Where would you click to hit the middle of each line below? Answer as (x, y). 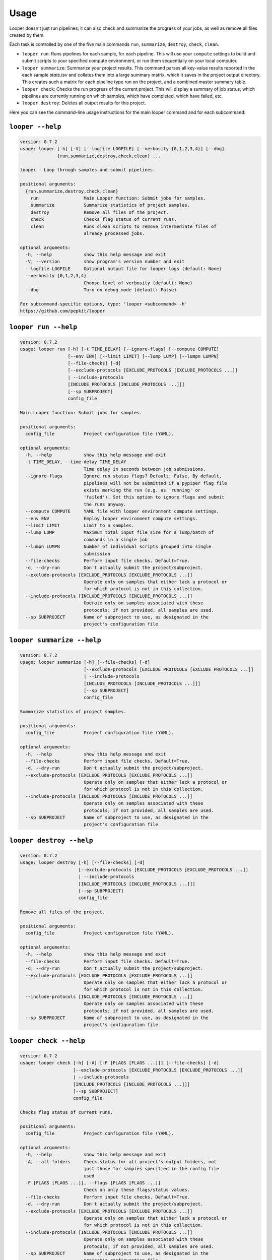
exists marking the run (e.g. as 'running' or (142, 490)
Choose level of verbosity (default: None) (138, 283)
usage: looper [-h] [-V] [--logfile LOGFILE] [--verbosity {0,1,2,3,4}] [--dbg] (122, 149)
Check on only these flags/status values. (137, 1190)
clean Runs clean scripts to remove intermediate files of (123, 226)
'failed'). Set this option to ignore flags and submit (154, 497)
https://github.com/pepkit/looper (62, 311)
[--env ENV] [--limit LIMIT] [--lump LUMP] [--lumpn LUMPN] (143, 356)
